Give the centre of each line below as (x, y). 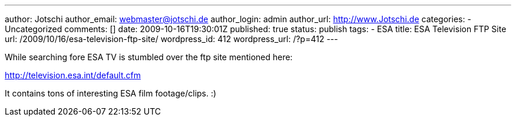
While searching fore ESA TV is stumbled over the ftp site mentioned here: (149, 57)
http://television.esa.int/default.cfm (73, 75)
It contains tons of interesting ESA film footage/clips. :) (111, 93)
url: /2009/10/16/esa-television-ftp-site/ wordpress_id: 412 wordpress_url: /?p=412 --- (171, 39)
